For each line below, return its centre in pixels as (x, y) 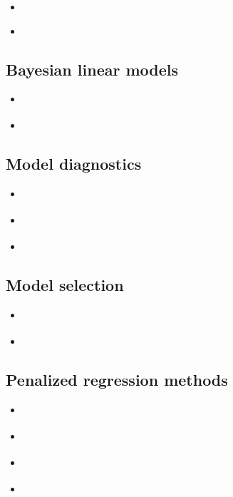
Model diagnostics (74, 164)
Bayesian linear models (92, 69)
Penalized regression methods (117, 380)
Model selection (65, 285)
